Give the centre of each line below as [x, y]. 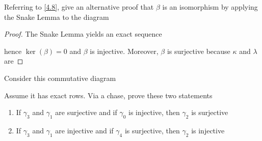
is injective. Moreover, [124, 51]
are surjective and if [86, 112]
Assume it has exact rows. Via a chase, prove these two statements [108, 95]
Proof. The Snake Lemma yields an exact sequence [83, 34]
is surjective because [199, 51]
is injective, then [154, 112]
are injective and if [84, 130]
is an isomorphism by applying [210, 7]
